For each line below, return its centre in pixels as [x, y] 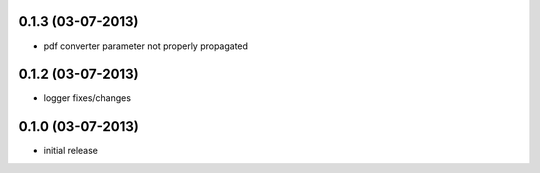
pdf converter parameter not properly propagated [146, 46]
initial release [71, 151]
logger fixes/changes [87, 98]
